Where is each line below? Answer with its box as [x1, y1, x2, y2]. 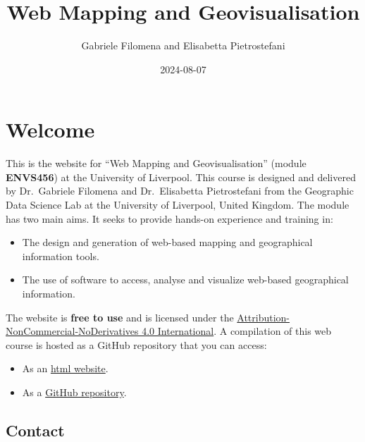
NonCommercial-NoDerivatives [6, 324, 139, 338]
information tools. [22, 248, 99, 263]
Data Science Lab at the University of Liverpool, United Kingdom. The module [6, 197, 349, 212]
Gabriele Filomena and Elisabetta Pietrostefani [81, 38, 285, 53]
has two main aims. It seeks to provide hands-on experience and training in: [6, 211, 333, 226]
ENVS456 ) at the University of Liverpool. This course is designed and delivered [6, 169, 356, 184]
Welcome [6, 115, 95, 144]
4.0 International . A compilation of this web [142, 324, 332, 338]
